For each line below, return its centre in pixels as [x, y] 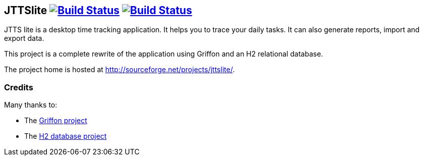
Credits [19, 87]
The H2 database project [66, 136]
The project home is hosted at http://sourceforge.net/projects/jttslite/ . [119, 70]
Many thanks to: [31, 105]
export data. [24, 38]
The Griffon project [56, 121]
